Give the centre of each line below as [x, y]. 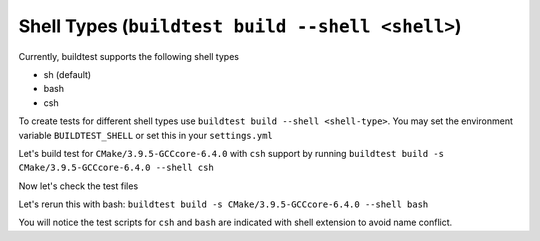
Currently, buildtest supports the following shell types [129, 56]
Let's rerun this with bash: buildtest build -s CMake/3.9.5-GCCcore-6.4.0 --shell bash [223, 204]
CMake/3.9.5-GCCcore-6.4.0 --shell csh [116, 168]
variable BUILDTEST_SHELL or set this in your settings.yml [146, 135]
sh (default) [67, 74]
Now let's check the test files [78, 186]
